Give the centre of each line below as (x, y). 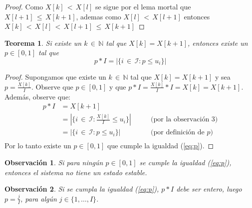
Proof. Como (24, 6)
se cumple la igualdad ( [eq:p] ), (185, 162)
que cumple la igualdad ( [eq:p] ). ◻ (161, 146)
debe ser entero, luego (209, 189)
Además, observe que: (38, 96)
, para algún (39, 198)
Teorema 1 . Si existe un (43, 43)
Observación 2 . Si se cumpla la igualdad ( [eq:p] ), (82, 189)
